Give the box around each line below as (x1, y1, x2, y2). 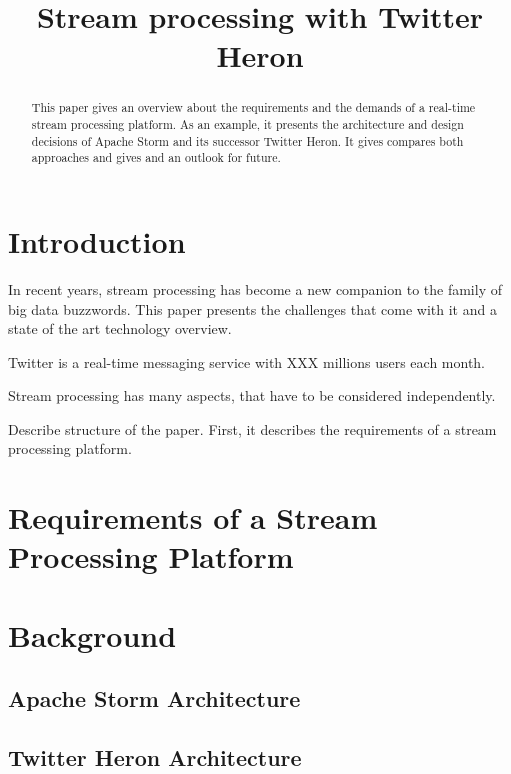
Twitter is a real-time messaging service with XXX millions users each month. (8, 351, 486, 372)
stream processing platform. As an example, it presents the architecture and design (31, 116, 464, 133)
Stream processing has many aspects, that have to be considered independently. (8, 385, 496, 406)
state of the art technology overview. (8, 318, 232, 339)
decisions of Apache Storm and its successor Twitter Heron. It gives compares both (31, 132, 464, 149)
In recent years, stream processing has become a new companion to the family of (8, 278, 502, 299)
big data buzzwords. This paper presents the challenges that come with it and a (8, 298, 497, 319)
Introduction (8, 220, 186, 261)
